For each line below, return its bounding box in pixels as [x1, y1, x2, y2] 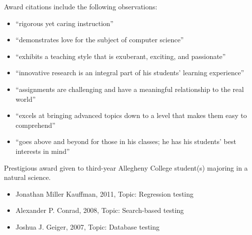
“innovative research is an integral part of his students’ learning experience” [15, 67, 244, 78]
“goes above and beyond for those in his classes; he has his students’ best [15, 136, 236, 147]
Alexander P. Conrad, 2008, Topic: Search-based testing [15, 205, 184, 215]
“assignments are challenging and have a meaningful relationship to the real [15, 84, 244, 94]
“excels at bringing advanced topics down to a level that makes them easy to [15, 110, 247, 120]
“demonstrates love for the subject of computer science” [15, 34, 184, 45]
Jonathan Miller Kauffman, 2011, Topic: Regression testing [15, 188, 194, 199]
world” [15, 93, 36, 104]
